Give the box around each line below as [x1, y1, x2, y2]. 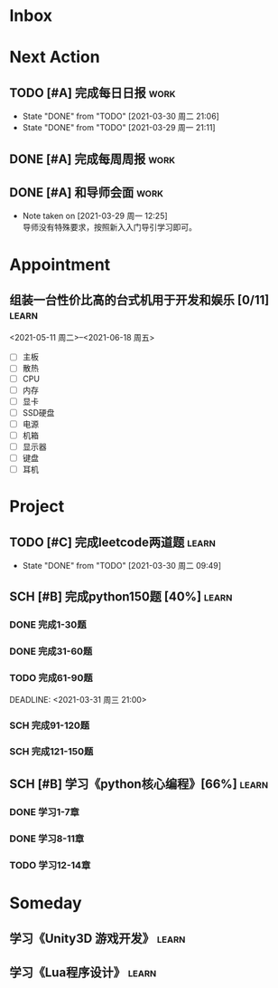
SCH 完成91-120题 [9, 719, 90, 732]
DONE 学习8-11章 [9, 832, 85, 845]
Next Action [9, 47, 101, 68]
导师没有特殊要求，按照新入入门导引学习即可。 [22, 222, 197, 233]
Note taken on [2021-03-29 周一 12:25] [22, 210, 169, 222]
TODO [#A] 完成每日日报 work [9, 85, 176, 101]
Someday [9, 893, 83, 913]
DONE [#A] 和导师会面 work [9, 185, 164, 200]
